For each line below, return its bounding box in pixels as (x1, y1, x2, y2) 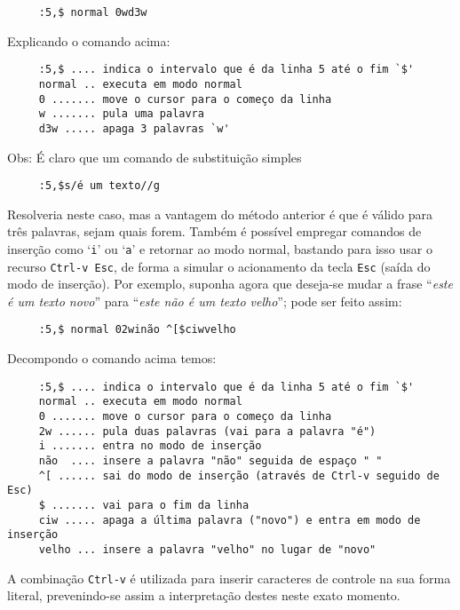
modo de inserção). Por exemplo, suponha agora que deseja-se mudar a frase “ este (7, 274, 453, 293)
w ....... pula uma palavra (38, 107, 204, 121)
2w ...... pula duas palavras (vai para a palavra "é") (38, 424, 377, 438)
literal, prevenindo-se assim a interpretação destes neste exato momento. (7, 586, 401, 605)
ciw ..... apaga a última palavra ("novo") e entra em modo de (38, 513, 421, 527)
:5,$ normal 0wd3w (38, 6, 147, 19)
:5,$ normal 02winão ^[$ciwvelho (38, 323, 236, 337)
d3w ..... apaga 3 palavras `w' (38, 122, 230, 135)
